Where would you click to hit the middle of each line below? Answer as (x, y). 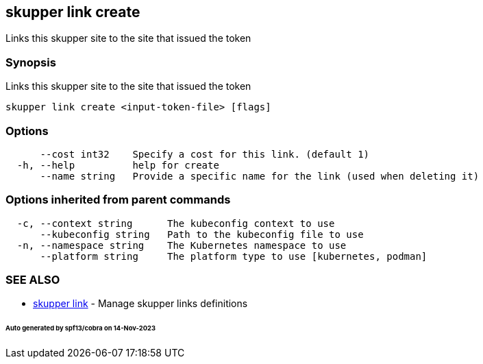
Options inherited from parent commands (118, 200)
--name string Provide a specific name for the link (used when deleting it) (260, 176)
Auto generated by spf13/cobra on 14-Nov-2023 (80, 328)
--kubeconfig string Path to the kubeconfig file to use (202, 234)
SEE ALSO (33, 280)
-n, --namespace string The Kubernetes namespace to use (182, 245)
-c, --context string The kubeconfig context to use (176, 223)
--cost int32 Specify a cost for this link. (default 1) (205, 154)
